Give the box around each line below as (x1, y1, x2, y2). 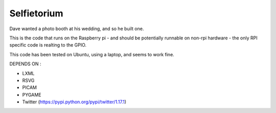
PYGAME (22, 92, 41, 98)
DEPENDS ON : (9, 61, 41, 67)
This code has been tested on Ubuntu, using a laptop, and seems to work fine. (9, 51, 175, 57)
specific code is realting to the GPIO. (9, 42, 87, 48)
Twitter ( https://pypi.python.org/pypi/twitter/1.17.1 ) (22, 99, 127, 105)
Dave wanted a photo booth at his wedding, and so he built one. (9, 26, 144, 32)
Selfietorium (9, 8, 63, 19)
